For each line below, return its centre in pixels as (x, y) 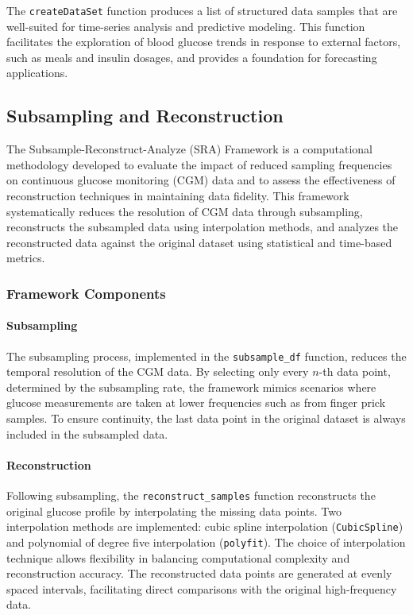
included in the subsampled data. (87, 433)
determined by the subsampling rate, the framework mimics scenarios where (191, 387)
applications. (37, 73)
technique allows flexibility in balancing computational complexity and (178, 557)
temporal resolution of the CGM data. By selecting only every (158, 371)
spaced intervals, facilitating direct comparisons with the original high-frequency (202, 588)
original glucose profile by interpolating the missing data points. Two (174, 511)
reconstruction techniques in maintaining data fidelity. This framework (178, 196)
